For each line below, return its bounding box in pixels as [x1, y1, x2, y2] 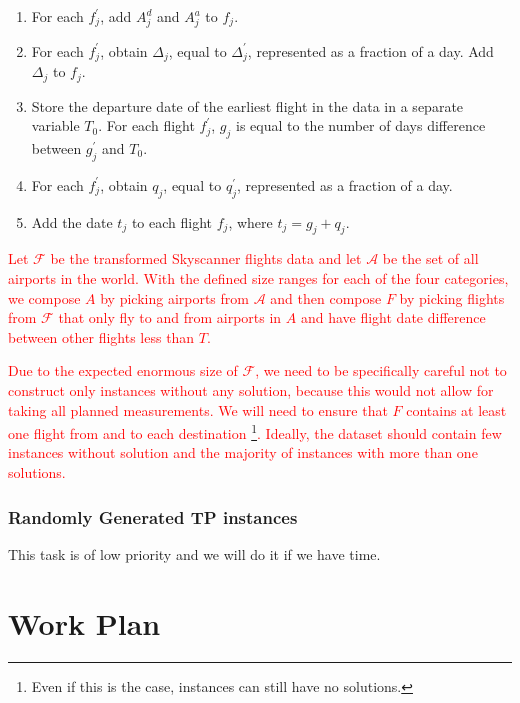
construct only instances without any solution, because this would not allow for [8, 379, 494, 400]
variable [31, 115, 80, 136]
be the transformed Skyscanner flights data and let [50, 248, 362, 269]
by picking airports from [100, 287, 249, 308]
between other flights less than [8, 326, 195, 347]
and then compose [270, 287, 382, 308]
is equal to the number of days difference [236, 115, 486, 136]
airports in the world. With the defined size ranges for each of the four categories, [8, 268, 509, 289]
